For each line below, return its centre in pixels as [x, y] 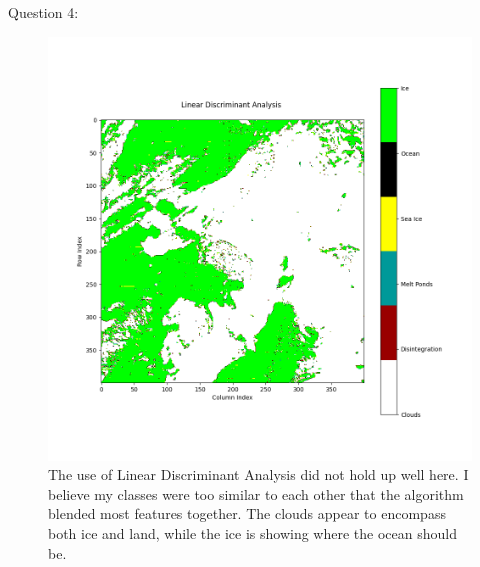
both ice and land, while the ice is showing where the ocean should [252, 532]
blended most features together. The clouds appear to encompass [247, 513]
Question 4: [43, 12]
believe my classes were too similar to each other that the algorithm [256, 493]
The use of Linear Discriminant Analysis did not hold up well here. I [258, 474]
